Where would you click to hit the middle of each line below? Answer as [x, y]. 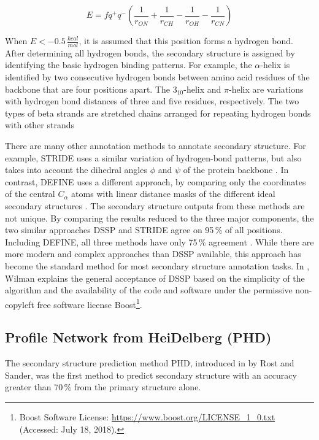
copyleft [20, 304]
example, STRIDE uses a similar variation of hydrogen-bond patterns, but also [153, 157]
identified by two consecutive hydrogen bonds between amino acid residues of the [157, 77]
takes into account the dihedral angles [76, 170]
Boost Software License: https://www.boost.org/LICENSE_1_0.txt [147, 416]
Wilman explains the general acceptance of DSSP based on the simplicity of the [155, 278]
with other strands [40, 125]
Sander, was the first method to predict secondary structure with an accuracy [151, 375]
